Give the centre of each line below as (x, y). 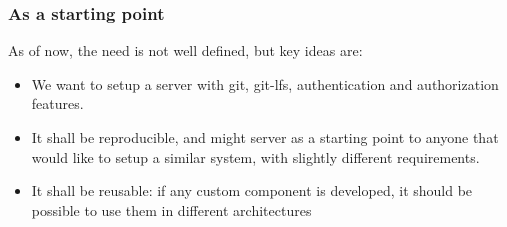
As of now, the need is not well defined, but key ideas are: (185, 50)
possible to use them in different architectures (171, 209)
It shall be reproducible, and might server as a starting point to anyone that (265, 137)
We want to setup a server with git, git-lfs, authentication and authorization (265, 83)
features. (57, 103)
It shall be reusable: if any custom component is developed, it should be (252, 190)
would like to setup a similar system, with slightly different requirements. (255, 156)
